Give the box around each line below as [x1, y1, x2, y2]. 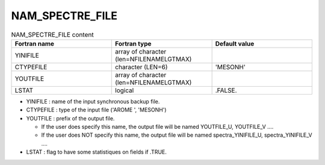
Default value [215, 39, 255, 48]
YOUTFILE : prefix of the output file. [26, 114, 115, 122]
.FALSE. [215, 86, 237, 95]
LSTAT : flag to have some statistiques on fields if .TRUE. [26, 148, 167, 156]
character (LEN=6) [115, 63, 168, 71]
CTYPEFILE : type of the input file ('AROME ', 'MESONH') [26, 106, 167, 114]
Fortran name [14, 39, 54, 48]
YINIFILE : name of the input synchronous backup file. [26, 98, 160, 105]
